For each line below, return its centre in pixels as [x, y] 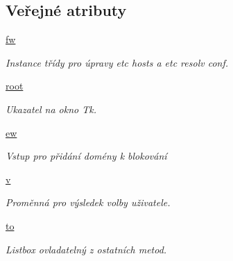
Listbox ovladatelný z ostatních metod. [86, 249]
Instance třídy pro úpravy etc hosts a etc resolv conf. [117, 62]
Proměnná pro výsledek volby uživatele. [88, 202]
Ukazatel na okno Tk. [51, 109]
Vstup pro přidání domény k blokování [86, 156]
